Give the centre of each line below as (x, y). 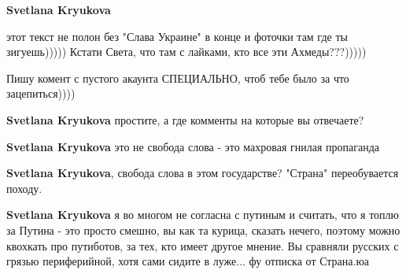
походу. (24, 188)
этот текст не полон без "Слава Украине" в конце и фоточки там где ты (177, 36)
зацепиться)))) (41, 93)
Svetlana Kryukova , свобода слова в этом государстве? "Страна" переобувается (203, 173)
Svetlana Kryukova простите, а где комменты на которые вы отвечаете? (185, 119)
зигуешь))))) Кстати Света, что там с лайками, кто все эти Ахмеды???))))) (186, 52)
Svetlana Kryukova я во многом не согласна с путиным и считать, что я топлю (203, 215)
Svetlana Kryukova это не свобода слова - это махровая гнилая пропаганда (193, 146)
